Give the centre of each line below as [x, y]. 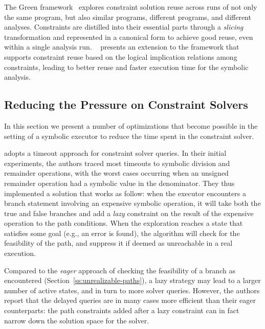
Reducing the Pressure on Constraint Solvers [126, 104]
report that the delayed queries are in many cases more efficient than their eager [130, 300]
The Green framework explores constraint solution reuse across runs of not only [131, 7]
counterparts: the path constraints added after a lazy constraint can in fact [122, 310]
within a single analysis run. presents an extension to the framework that [122, 47]
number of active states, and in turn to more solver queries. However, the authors [132, 290]
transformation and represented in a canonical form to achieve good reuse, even [129, 37]
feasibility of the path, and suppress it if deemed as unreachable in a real [118, 243]
